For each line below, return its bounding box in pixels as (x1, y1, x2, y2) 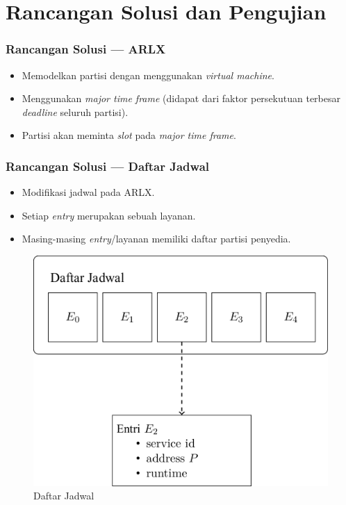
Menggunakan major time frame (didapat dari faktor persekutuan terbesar (22, 91, 340, 106)
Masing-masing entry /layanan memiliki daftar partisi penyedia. (22, 231, 291, 246)
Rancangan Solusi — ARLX (6, 40, 166, 58)
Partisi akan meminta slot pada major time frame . (22, 128, 236, 142)
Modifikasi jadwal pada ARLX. (22, 185, 155, 199)
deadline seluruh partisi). (22, 104, 129, 119)
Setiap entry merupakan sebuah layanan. (22, 208, 196, 222)
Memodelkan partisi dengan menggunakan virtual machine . (22, 67, 274, 82)
